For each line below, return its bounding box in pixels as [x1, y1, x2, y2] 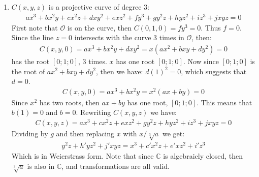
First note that [11, 22, 58, 33]
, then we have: [95, 66, 143, 76]
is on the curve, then [67, 22, 132, 33]
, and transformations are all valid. [61, 160, 170, 171]
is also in [27, 160, 55, 171]
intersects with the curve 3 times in [74, 32, 184, 43]
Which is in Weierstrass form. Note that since [11, 150, 154, 161]
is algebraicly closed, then [163, 150, 243, 161]
